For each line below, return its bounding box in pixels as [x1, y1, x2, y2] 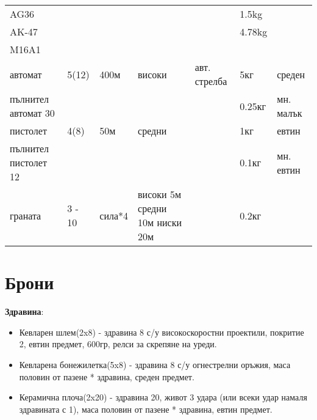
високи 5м [138, 187, 182, 201]
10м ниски [138, 215, 182, 229]
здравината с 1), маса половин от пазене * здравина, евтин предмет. [19, 402, 272, 415]
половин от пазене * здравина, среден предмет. [19, 370, 194, 383]
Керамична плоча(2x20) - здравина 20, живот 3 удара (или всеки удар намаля [19, 391, 307, 403]
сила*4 [99, 208, 129, 223]
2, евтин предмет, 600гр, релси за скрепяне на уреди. [19, 337, 217, 350]
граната [10, 208, 41, 223]
